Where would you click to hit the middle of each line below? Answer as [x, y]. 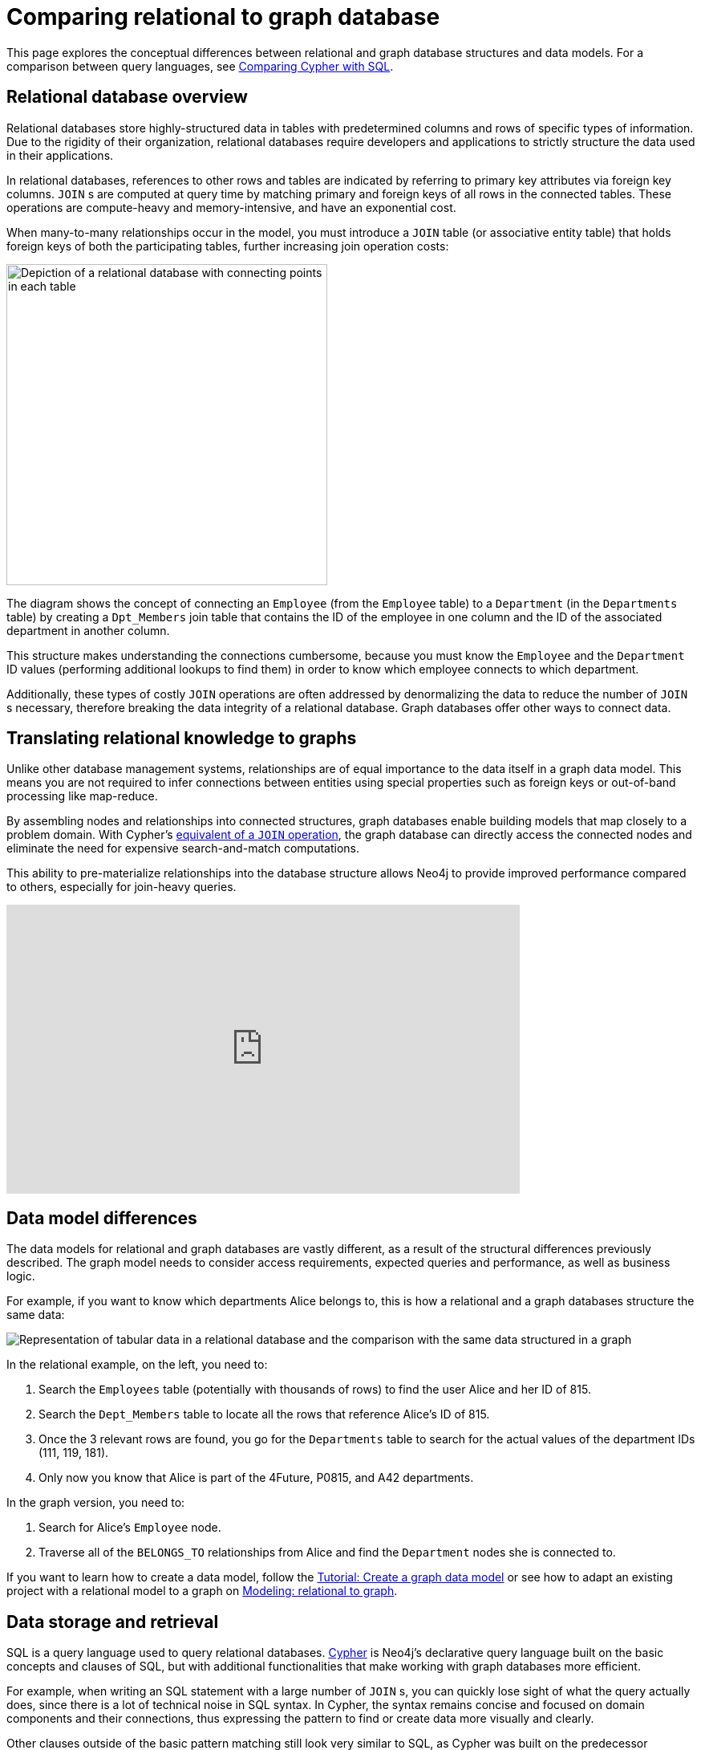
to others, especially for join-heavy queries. [122, 887]
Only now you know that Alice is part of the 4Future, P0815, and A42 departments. [256, 1478]
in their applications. [60, 155]
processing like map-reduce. [82, 796]
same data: [36, 1315]
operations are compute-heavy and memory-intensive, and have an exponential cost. [231, 207]
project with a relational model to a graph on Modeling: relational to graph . [202, 1591]
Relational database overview [127, 97]
